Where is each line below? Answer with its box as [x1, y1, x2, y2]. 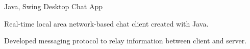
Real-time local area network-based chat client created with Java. [4, 18, 209, 29]
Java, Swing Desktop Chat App [4, 1, 103, 11]
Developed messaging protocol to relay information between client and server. [4, 35, 247, 46]
